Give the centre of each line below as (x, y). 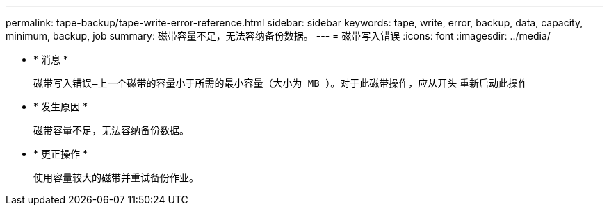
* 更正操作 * (60, 154)
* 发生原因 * (60, 107)
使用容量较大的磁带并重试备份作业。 (116, 177)
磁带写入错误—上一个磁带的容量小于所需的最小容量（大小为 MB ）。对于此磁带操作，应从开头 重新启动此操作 (281, 83)
